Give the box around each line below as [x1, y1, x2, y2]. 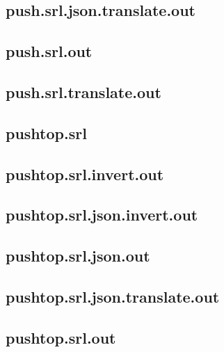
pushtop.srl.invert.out [6, 163, 164, 184]
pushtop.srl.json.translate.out [6, 285, 220, 307]
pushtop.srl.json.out [6, 245, 150, 266]
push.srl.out [6, 40, 93, 62]
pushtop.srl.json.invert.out [6, 204, 198, 225]
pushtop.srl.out [6, 326, 116, 348]
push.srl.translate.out [6, 81, 161, 102]
